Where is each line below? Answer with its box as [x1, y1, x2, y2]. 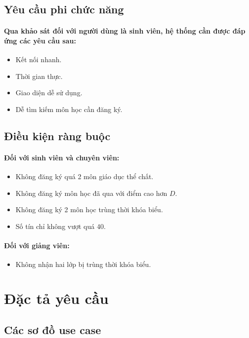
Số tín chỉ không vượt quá [15, 221, 95, 231]
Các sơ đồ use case [4, 322, 101, 337]
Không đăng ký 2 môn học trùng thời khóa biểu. [15, 204, 163, 215]
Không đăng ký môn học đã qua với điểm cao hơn [15, 188, 167, 198]
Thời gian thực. [15, 71, 63, 81]
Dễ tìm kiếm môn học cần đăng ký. [15, 104, 123, 114]
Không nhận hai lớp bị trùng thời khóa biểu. [15, 259, 151, 269]
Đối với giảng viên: [4, 240, 70, 251]
